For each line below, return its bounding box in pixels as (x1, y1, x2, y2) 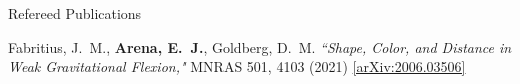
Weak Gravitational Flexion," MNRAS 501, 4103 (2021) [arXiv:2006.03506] (8, 56, 466, 77)
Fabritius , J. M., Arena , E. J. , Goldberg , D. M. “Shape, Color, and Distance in (8, 36, 512, 57)
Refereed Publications (8, 3, 142, 23)
